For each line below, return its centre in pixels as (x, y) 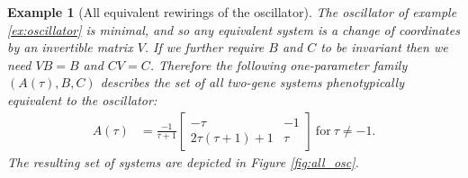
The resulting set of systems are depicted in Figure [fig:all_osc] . (183, 161)
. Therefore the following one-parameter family (279, 64)
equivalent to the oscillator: (82, 99)
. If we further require (204, 47)
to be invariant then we (384, 47)
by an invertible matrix (70, 47)
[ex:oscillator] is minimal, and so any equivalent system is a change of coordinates (234, 29)
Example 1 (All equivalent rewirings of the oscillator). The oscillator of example (232, 12)
